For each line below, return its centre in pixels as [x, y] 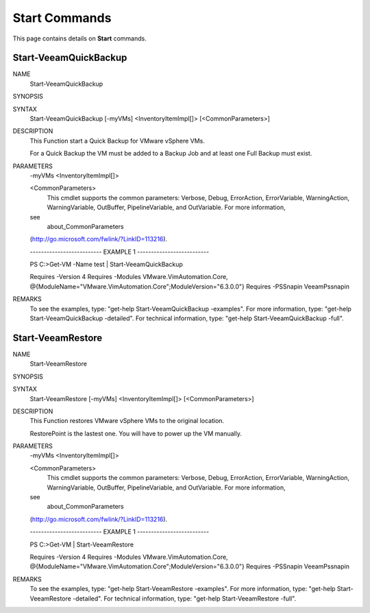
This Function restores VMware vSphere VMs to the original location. [127, 421]
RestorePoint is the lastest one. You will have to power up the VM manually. [136, 433]
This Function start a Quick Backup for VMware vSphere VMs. [118, 141]
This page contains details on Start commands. [80, 38]
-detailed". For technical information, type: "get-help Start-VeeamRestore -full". [184, 598]
